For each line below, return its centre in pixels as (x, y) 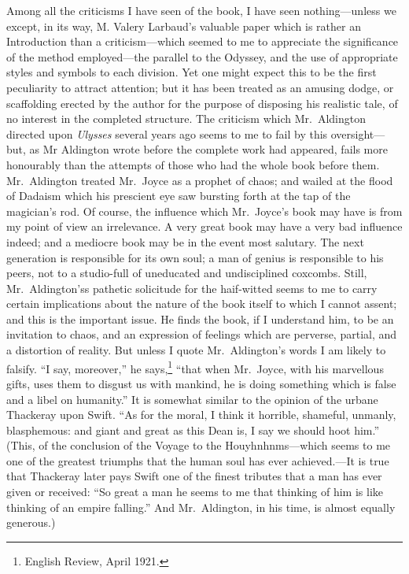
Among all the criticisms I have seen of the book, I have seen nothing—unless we (201, 10)
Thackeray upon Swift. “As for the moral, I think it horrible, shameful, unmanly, (201, 415)
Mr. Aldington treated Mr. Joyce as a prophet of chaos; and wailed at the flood (200, 180)
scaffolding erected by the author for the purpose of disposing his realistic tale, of (202, 103)
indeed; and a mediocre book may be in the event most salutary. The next (185, 241)
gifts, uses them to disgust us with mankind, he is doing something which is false (201, 383)
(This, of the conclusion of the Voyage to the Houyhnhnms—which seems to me (199, 445)
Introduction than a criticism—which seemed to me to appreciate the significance (203, 41)
